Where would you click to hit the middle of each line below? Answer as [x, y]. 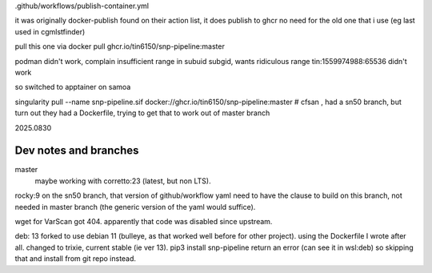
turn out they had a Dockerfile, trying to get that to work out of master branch [142, 113]
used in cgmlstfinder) [50, 31]
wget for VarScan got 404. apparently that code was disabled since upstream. [144, 221]
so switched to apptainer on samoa [73, 87]
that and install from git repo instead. [75, 259]
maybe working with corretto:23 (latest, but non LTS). [123, 181]
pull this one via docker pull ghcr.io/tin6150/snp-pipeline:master [120, 46]
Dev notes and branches [77, 151]
